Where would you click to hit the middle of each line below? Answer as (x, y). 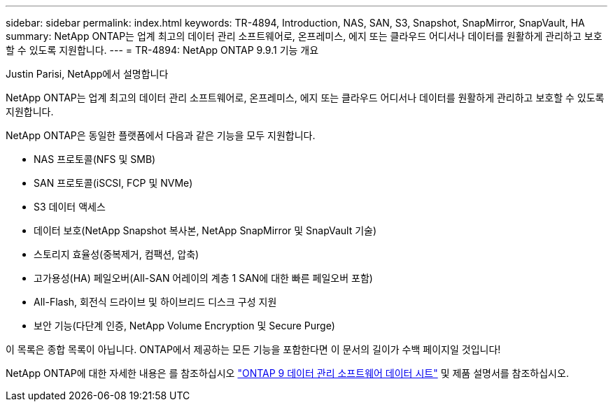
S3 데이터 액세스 (70, 207)
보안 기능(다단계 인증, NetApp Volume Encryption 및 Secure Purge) (184, 326)
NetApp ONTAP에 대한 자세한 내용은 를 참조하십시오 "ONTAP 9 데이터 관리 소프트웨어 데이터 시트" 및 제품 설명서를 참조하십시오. (287, 373)
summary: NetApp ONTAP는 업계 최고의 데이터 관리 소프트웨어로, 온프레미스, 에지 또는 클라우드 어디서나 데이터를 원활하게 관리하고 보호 (304, 36)
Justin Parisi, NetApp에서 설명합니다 (87, 74)
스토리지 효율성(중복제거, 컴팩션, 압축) (117, 254)
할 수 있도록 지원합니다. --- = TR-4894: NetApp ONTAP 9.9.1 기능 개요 (162, 50)
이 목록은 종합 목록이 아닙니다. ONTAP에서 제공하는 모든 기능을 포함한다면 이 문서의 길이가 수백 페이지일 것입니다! (253, 349)
